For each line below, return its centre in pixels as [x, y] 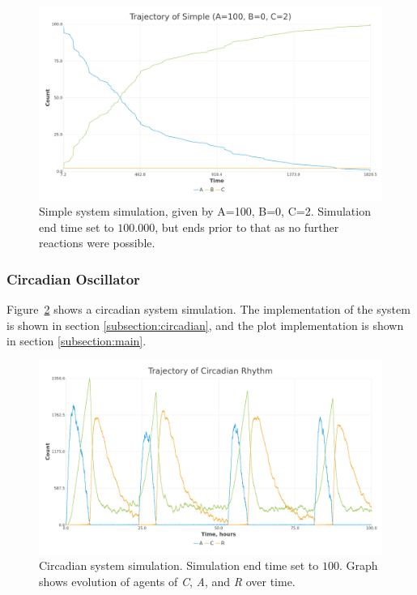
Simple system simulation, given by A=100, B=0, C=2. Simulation [205, 211]
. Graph [358, 565]
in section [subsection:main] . [77, 341]
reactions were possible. [97, 243]
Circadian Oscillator [73, 278]
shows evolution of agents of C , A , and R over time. [167, 581]
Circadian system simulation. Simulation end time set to [179, 565]
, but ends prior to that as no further [247, 227]
